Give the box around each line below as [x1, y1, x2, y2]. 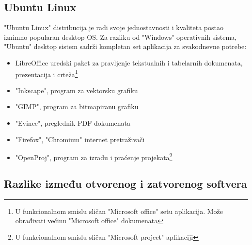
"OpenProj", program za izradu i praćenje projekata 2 [15, 151, 173, 162]
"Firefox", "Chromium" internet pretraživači [15, 134, 145, 144]
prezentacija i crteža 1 [15, 67, 78, 79]
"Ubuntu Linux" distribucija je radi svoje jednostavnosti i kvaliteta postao [4, 22, 223, 33]
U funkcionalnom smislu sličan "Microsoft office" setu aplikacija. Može [15, 206, 223, 216]
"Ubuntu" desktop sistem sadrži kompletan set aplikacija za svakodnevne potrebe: [4, 41, 247, 51]
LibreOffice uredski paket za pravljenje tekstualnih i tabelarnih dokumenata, [15, 57, 243, 67]
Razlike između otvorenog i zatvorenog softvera [4, 176, 247, 191]
